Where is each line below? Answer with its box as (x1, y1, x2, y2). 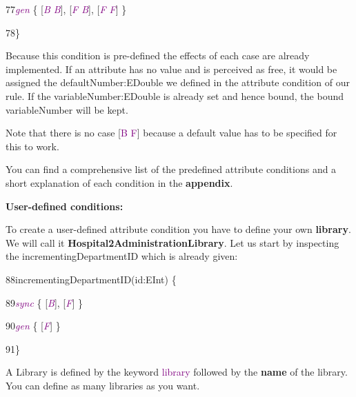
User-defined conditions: (6, 198, 123, 213)
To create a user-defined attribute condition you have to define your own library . (6, 222, 351, 236)
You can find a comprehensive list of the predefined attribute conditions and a (6, 162, 337, 176)
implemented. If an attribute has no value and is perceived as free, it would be (6, 61, 337, 76)
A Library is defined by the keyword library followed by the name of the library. (6, 365, 348, 379)
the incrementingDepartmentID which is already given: (6, 249, 238, 263)
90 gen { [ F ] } (6, 318, 61, 333)
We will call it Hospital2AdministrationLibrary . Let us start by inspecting (6, 235, 339, 250)
